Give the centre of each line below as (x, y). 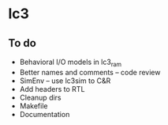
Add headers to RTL (52, 89)
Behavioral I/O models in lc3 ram (71, 62)
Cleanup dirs (40, 97)
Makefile (34, 106)
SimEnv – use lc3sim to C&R (65, 81)
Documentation (45, 114)
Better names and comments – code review (90, 72)
